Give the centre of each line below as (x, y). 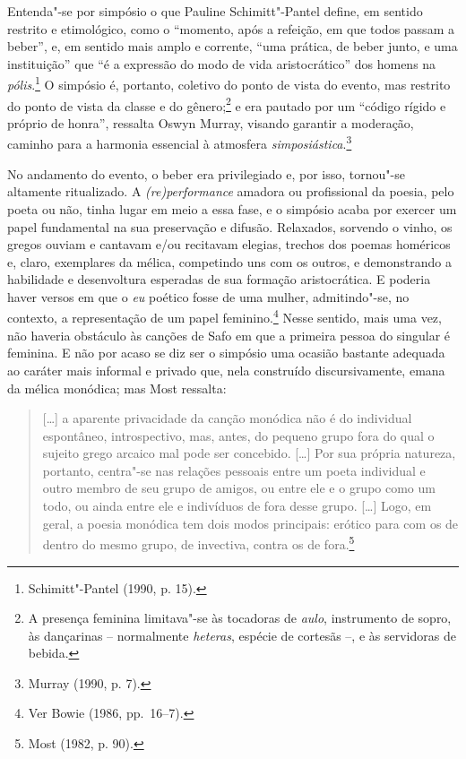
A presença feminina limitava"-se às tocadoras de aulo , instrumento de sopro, (240, 618)
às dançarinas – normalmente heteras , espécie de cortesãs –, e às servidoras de (242, 635)
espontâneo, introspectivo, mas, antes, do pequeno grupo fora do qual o (238, 435)
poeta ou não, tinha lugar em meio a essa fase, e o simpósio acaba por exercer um (232, 208)
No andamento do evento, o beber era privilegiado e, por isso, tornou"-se (206, 173)
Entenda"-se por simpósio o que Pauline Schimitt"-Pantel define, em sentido (215, 11)
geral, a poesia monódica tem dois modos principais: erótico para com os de (250, 523)
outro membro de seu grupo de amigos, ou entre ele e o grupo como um (239, 488)
